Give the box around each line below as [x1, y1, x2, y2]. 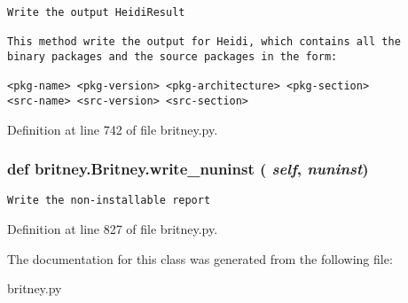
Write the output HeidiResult [7, 6, 185, 19]
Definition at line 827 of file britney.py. [7, 220, 218, 238]
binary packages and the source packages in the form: [7, 50, 338, 63]
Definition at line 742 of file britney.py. [7, 120, 218, 138]
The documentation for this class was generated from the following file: [7, 249, 393, 268]
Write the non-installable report [7, 194, 211, 207]
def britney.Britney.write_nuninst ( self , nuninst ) [7, 158, 369, 180]
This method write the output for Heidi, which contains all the [7, 35, 401, 49]
